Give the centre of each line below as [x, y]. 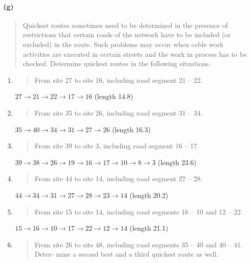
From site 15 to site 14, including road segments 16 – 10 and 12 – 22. [139, 211]
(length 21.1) [149, 228]
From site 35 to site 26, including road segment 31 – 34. [119, 112]
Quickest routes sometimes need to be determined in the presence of [125, 25]
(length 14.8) [114, 96]
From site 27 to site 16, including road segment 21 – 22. [119, 80]
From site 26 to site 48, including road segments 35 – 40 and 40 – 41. [139, 244]
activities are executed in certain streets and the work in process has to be [135, 54]
